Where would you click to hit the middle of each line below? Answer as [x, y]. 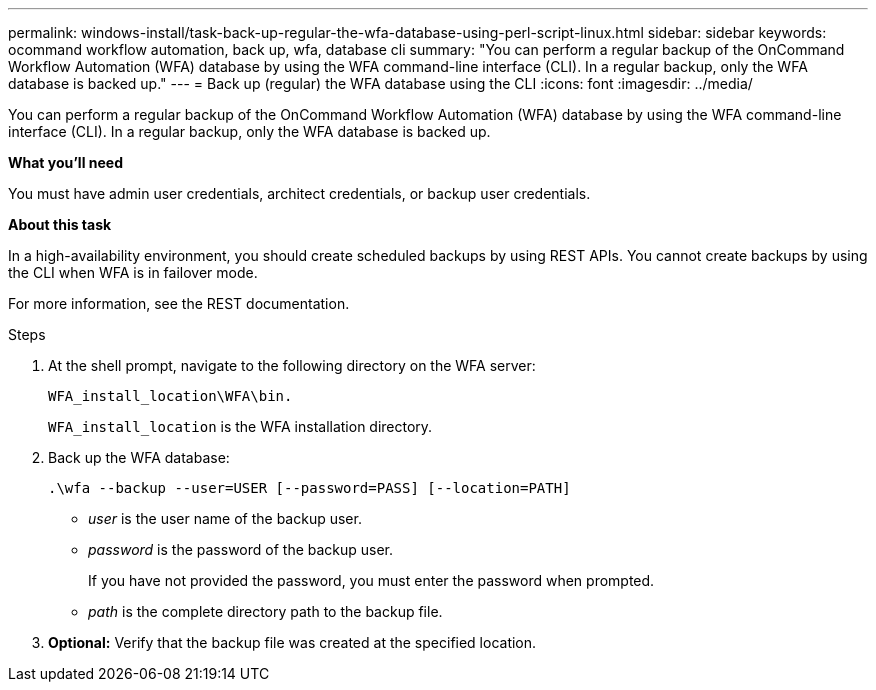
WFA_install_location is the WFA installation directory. [240, 426]
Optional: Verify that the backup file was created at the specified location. [292, 642]
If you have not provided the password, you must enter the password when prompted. [371, 580]
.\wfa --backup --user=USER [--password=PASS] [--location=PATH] [309, 488]
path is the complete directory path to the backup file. [265, 611]
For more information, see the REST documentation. [179, 303]
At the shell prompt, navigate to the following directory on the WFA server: [292, 365]
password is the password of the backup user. [241, 549]
